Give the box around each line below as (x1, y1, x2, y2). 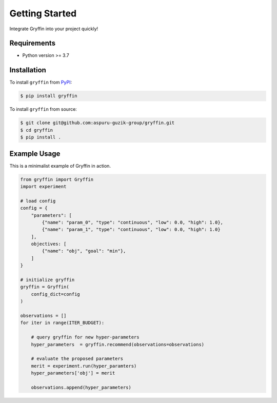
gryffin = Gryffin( (20, 284, 69, 290)
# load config (20, 198, 56, 204)
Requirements (9, 39, 56, 48)
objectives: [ (31, 241, 67, 247)
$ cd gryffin (20, 127, 53, 133)
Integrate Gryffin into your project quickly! (9, 26, 98, 32)
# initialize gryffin (20, 277, 75, 283)
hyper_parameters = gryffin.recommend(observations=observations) (31, 341, 205, 347)
